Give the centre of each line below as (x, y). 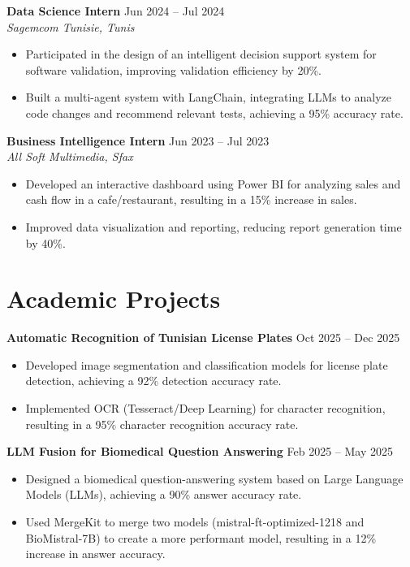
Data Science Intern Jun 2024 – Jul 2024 (116, 11)
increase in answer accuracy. (95, 554)
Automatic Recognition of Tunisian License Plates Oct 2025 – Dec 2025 (203, 338)
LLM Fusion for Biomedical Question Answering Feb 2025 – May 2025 (200, 451)
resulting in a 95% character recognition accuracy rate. (162, 424)
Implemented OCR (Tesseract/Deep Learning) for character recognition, (205, 408)
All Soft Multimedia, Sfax (70, 156)
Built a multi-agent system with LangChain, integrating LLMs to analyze (209, 97)
